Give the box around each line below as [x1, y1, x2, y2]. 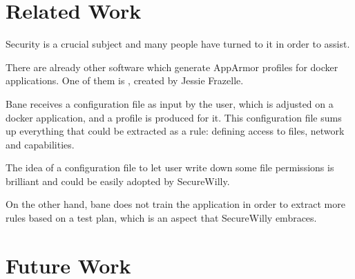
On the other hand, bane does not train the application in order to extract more [6, 197, 345, 211]
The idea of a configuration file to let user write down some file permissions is [6, 160, 334, 175]
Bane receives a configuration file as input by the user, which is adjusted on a [6, 96, 334, 110]
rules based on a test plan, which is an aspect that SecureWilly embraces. [6, 211, 317, 225]
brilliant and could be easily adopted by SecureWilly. [6, 173, 230, 188]
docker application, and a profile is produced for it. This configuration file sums [6, 110, 342, 124]
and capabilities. [6, 137, 75, 151]
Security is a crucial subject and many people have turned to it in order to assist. [6, 37, 350, 51]
